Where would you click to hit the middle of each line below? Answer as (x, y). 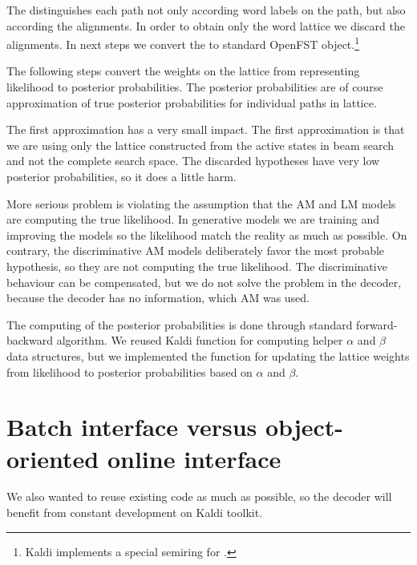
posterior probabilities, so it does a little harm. (121, 176)
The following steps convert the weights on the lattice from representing (183, 71)
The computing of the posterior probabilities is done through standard (180, 324)
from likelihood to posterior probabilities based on (130, 371)
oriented (53, 458)
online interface (194, 458)
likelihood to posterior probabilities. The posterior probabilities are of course (195, 87)
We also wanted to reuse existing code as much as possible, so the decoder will (199, 496)
